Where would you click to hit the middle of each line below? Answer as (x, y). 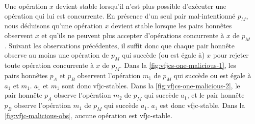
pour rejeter (231, 55)
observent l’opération (109, 75)
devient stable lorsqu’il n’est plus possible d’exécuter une (141, 6)
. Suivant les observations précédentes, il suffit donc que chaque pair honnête (120, 45)
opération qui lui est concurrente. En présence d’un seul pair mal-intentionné (120, 15)
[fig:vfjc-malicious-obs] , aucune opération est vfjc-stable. (89, 115)
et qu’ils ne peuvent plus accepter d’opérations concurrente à (133, 35)
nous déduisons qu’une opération (54, 26)
